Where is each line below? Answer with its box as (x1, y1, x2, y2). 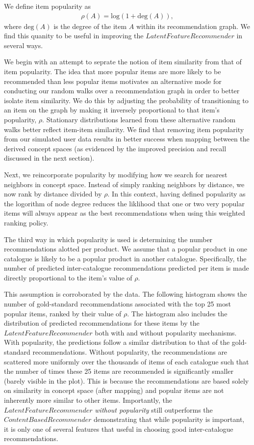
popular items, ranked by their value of (4, 308, 122, 318)
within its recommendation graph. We (136, 21, 250, 31)
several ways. (4, 40, 43, 50)
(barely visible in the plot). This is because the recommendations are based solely (4, 375, 249, 386)
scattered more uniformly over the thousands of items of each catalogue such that (4, 356, 249, 366)
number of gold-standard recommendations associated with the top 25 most (4, 299, 231, 309)
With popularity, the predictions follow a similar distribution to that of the (4, 337, 230, 347)
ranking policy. (4, 217, 49, 227)
